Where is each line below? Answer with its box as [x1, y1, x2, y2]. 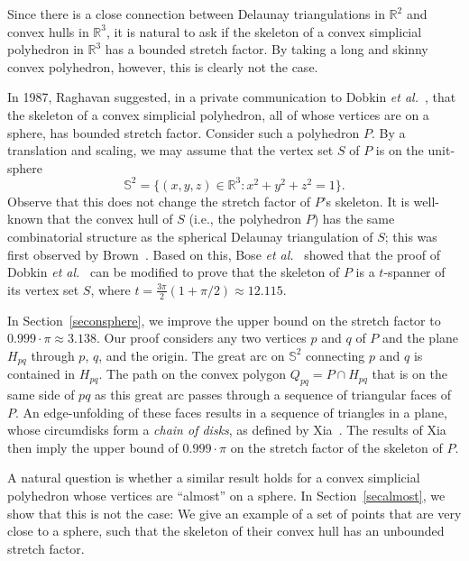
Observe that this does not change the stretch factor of [7, 191, 311, 210]
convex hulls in [7, 22, 89, 41]
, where [90, 280, 131, 299]
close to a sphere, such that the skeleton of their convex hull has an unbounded [7, 521, 445, 540]
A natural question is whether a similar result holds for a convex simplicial [7, 468, 420, 487]
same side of [7, 385, 75, 404]
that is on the [372, 364, 447, 383]
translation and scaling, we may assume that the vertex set [7, 141, 334, 160]
